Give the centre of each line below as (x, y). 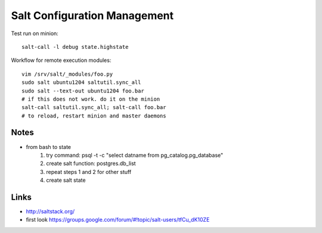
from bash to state (49, 147)
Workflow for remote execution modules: (61, 60)
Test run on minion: (35, 33)
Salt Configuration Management (92, 15)
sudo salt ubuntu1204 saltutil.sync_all (81, 83)
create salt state (66, 180)
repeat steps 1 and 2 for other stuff (89, 172)
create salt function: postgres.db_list (91, 163)
